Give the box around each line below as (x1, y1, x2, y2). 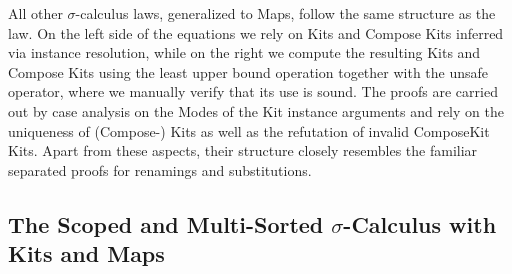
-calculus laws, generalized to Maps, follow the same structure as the (75, 3, 496, 23)
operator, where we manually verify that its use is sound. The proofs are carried (8, 81, 498, 102)
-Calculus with (343, 208, 497, 239)
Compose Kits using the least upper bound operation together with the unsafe (8, 61, 489, 82)
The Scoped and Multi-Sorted (8, 208, 324, 239)
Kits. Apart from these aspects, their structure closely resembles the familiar (8, 140, 478, 161)
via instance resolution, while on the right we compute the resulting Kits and (8, 42, 481, 63)
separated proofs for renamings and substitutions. (8, 159, 312, 180)
